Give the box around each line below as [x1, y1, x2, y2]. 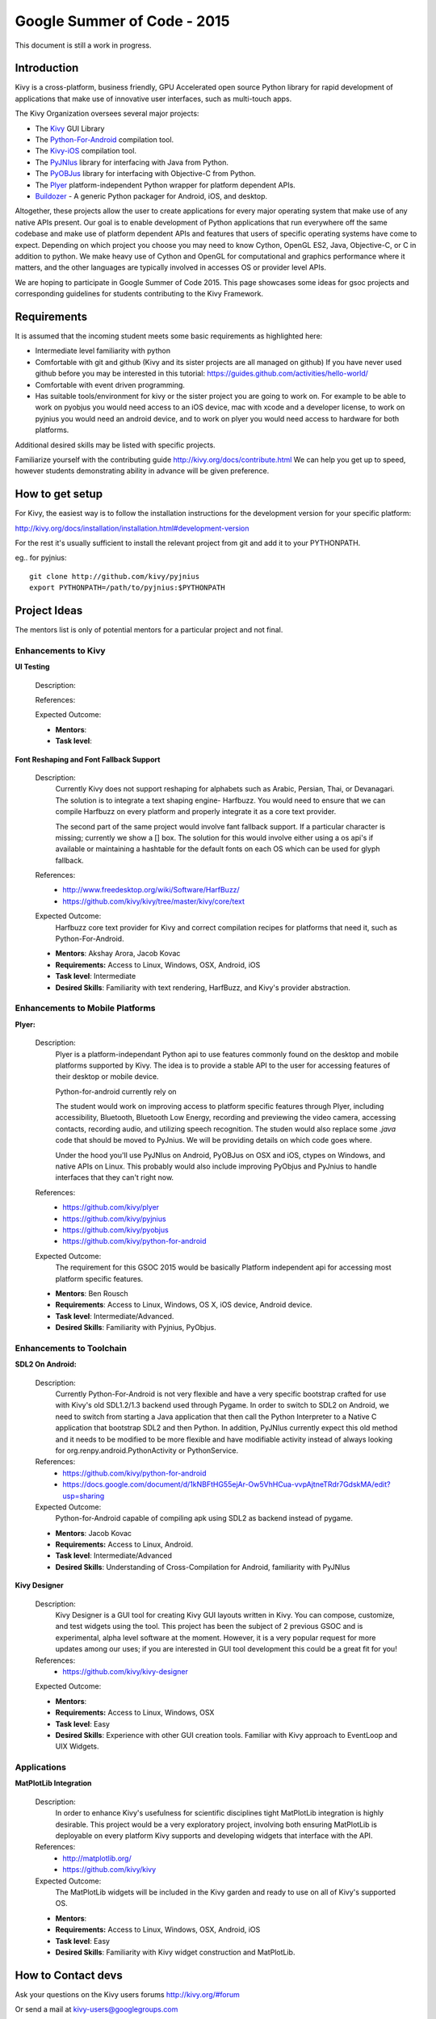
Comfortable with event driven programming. [35, 380, 186, 389]
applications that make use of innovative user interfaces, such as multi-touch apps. [15, 94, 292, 103]
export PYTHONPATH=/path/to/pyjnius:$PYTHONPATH [29, 583, 225, 593]
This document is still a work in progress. [15, 40, 152, 50]
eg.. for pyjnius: [15, 553, 68, 563]
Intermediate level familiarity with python [35, 346, 171, 355]
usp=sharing [62, 1491, 105, 1501]
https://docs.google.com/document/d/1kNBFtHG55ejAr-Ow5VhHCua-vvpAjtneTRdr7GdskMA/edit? [62, 1480, 391, 1489]
